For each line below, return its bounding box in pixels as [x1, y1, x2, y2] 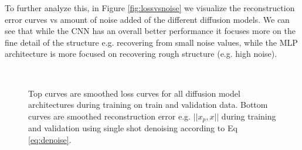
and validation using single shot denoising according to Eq [28, 122, 237, 134]
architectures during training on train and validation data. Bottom [28, 98, 268, 111]
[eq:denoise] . [28, 133, 72, 145]
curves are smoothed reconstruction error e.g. [28, 110, 191, 122]
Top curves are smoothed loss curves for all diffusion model [28, 87, 240, 99]
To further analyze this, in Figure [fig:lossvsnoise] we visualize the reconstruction [5, 2, 295, 13]
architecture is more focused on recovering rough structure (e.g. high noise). [5, 47, 277, 60]
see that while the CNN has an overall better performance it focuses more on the [5, 25, 296, 37]
